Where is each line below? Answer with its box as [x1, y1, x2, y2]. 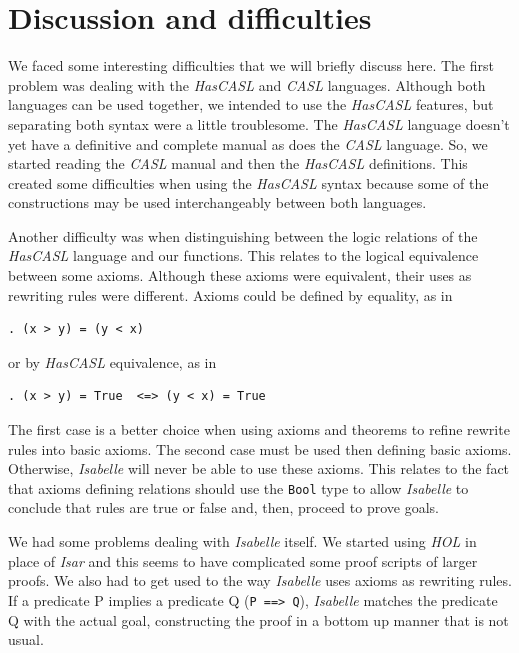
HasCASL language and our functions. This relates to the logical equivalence [8, 245, 479, 266]
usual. [8, 629, 44, 650]
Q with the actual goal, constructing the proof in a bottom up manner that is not [8, 609, 509, 630]
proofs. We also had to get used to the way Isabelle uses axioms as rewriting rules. [8, 570, 512, 591]
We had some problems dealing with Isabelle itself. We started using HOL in [8, 531, 477, 552]
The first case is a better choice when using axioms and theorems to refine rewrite [8, 419, 510, 440]
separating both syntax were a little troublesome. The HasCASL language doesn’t [8, 113, 510, 134]
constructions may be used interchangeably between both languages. [8, 192, 427, 213]
